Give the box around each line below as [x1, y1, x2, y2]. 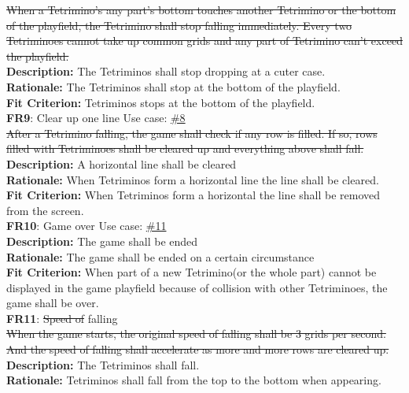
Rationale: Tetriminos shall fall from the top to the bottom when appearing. [6, 372, 381, 388]
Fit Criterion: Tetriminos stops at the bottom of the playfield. [6, 94, 315, 110]
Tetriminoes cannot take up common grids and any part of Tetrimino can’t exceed [6, 32, 403, 49]
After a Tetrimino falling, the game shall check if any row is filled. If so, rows [6, 124, 378, 141]
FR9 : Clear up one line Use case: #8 [6, 109, 186, 126]
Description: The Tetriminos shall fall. [6, 356, 200, 373]
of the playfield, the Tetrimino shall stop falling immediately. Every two [6, 17, 352, 33]
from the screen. [6, 202, 84, 218]
